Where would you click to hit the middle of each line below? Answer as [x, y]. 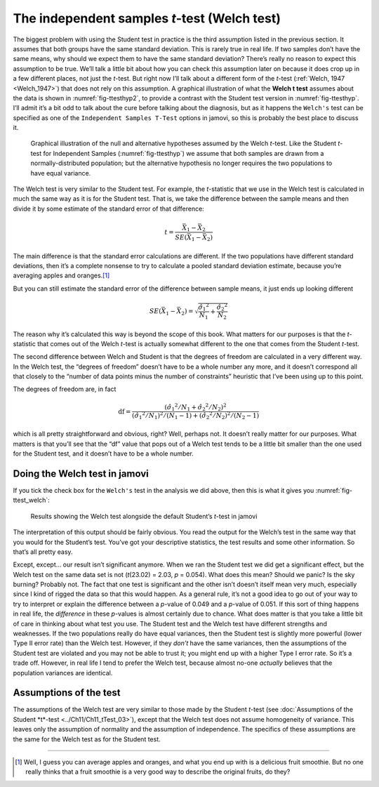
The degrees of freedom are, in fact [65, 389]
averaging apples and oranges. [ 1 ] [61, 276]
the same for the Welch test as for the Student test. [87, 739]
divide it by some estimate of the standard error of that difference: [109, 209]
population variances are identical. [63, 673]
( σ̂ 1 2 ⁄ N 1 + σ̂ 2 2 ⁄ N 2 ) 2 [196, 407]
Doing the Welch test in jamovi [81, 474]
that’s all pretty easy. [43, 552]
